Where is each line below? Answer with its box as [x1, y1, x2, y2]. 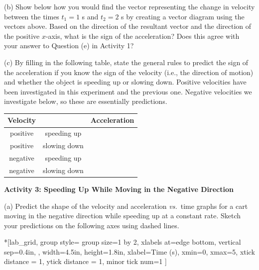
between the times [4, 11, 59, 21]
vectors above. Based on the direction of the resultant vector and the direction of [4, 21, 252, 31]
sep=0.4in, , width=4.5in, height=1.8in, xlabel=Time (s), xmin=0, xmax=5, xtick [4, 246, 255, 257]
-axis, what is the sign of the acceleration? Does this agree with [45, 30, 240, 41]
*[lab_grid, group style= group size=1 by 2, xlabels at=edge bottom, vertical [4, 237, 241, 247]
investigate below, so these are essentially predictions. [4, 96, 167, 106]
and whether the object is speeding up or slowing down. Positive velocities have [4, 77, 247, 87]
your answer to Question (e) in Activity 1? [4, 40, 134, 51]
